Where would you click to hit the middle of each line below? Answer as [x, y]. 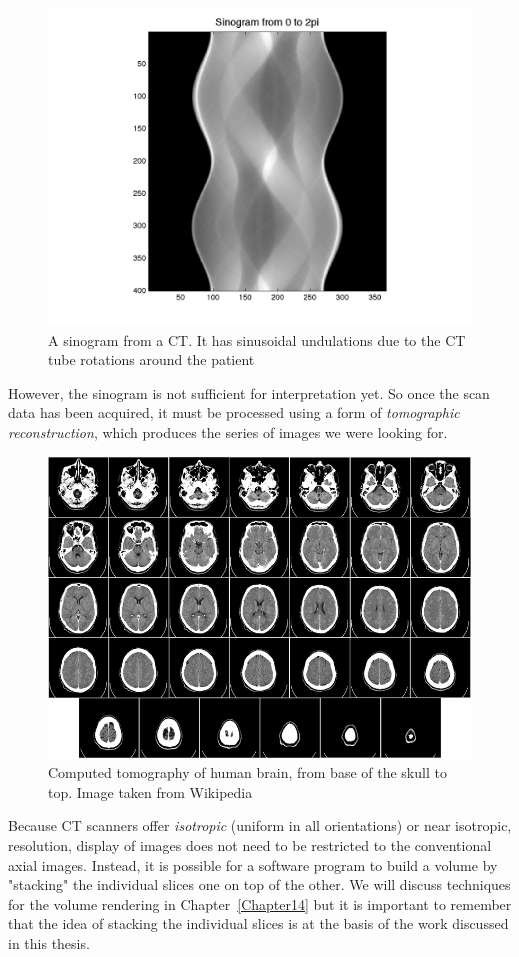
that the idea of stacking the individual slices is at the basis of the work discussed [258, 923]
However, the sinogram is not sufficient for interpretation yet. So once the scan [249, 392]
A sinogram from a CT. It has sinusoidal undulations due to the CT [257, 339]
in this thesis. [49, 943]
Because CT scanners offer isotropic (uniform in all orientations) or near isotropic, [260, 825]
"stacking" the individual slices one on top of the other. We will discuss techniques [259, 884]
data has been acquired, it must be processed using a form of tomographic [234, 412]
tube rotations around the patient [151, 359]
